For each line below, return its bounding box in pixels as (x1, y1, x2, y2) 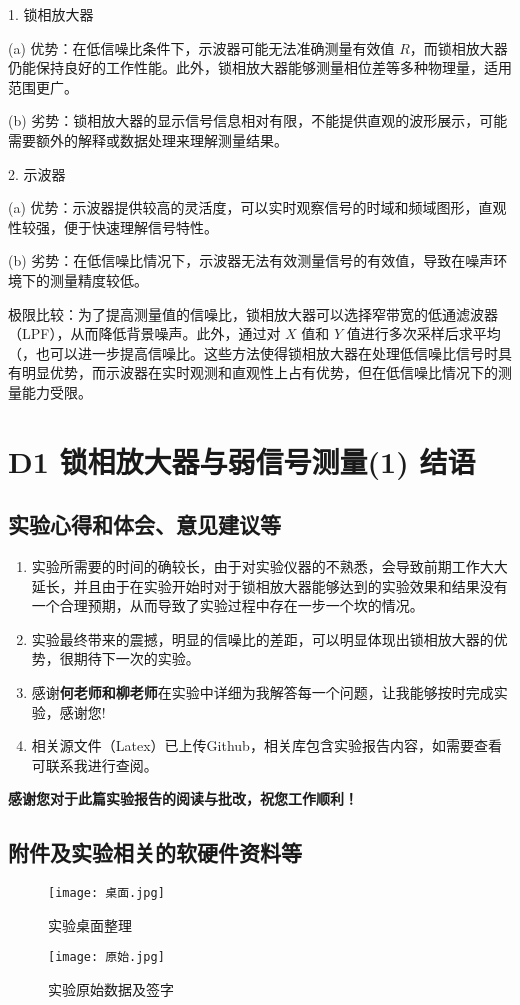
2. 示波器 (8, 163, 66, 184)
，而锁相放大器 (409, 37, 508, 58)
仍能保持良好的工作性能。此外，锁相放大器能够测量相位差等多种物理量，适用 (8, 57, 512, 78)
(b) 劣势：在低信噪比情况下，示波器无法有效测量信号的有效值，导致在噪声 (8, 250, 494, 271)
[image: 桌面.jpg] (48, 886, 165, 901)
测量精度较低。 (49, 269, 148, 290)
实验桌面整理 (48, 914, 132, 935)
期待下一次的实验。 (73, 648, 200, 669)
